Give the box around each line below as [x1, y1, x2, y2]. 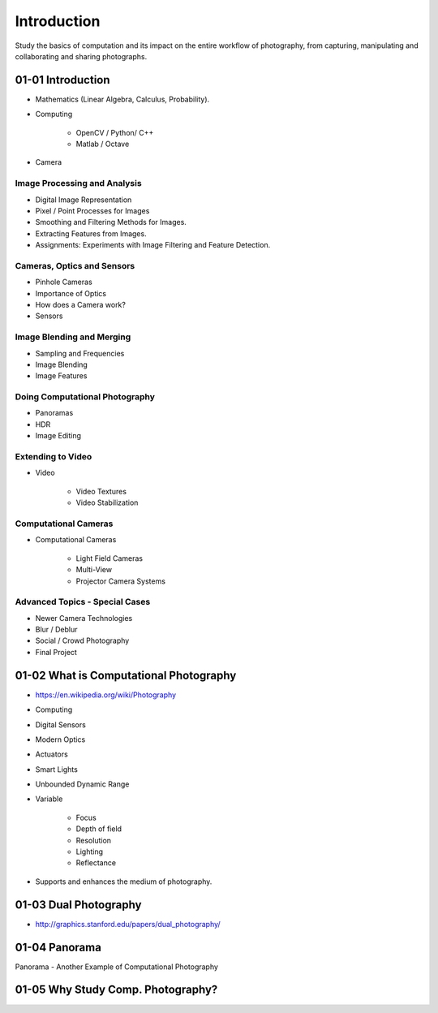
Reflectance [75, 858, 117, 868]
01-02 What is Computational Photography [15, 668, 237, 682]
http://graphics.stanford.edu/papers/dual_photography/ [35, 919, 221, 929]
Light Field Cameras [75, 553, 144, 563]
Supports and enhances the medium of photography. [35, 877, 213, 886]
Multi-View [75, 565, 113, 575]
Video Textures [75, 486, 127, 496]
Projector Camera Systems [75, 576, 166, 586]
